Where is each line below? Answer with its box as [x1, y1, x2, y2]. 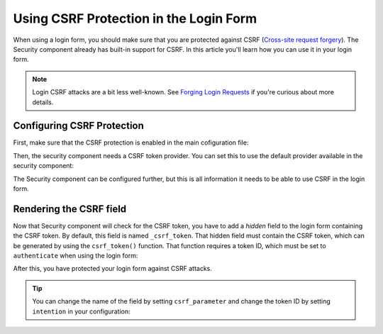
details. [32, 98, 54, 106]
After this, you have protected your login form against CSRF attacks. [13, 265, 212, 273]
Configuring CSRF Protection [13, 120, 145, 132]
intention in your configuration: [32, 307, 131, 316]
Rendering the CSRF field [13, 203, 127, 215]
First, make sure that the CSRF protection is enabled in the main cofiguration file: [13, 138, 249, 147]
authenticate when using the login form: [13, 252, 138, 260]
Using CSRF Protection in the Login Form [13, 11, 257, 26]
